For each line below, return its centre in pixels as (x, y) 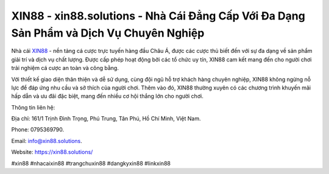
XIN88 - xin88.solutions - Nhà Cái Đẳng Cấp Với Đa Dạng (158, 16)
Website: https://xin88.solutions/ (52, 152)
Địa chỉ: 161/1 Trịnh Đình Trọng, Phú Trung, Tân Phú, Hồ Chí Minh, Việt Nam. (106, 119)
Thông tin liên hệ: (33, 107)
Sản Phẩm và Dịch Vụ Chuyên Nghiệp (108, 33)
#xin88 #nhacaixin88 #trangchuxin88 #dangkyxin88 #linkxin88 (91, 163)
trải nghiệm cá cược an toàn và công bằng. (65, 68)
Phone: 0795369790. (38, 130)
